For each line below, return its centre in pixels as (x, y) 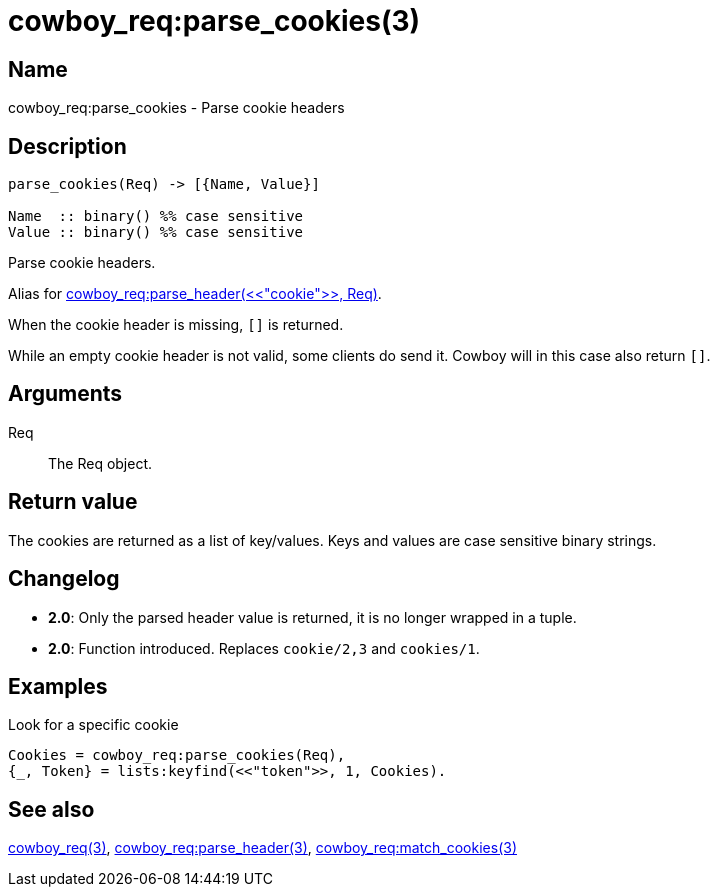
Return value (73, 502)
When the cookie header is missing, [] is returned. (176, 325)
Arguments (65, 394)
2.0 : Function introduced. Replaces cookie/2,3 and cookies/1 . (264, 648)
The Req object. (100, 463)
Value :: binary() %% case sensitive (156, 232)
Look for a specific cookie (93, 725)
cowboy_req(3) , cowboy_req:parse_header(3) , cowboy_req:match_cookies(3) (262, 848)
